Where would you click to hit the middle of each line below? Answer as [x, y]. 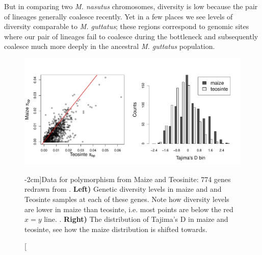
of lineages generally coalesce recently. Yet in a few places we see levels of [119, 16]
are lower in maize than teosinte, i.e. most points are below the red [129, 209]
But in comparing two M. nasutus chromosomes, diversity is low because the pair [131, 6]
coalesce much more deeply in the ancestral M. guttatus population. [110, 46]
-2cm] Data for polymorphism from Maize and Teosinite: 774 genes [128, 179]
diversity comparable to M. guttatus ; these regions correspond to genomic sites [127, 26]
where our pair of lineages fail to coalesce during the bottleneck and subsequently [131, 36]
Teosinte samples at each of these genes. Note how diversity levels [127, 199]
